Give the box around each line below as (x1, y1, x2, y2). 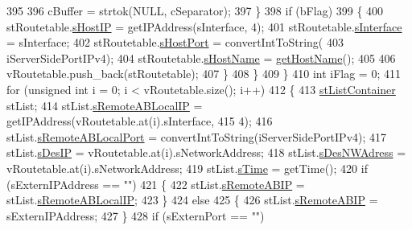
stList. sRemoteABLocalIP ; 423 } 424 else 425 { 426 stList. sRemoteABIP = (6, 191, 378, 208)
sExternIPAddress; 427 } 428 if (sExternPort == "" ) (6, 207, 265, 224)
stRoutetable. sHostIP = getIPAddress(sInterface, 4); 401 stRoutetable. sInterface (6, 18, 402, 35)
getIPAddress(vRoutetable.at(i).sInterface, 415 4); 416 (6, 113, 273, 129)
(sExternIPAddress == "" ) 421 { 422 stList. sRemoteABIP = (6, 175, 305, 192)
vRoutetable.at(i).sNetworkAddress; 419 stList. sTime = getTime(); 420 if (6, 159, 368, 176)
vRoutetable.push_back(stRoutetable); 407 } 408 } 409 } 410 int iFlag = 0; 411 (6, 65, 401, 82)
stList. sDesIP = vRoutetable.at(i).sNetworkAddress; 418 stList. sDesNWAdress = (6, 144, 406, 161)
